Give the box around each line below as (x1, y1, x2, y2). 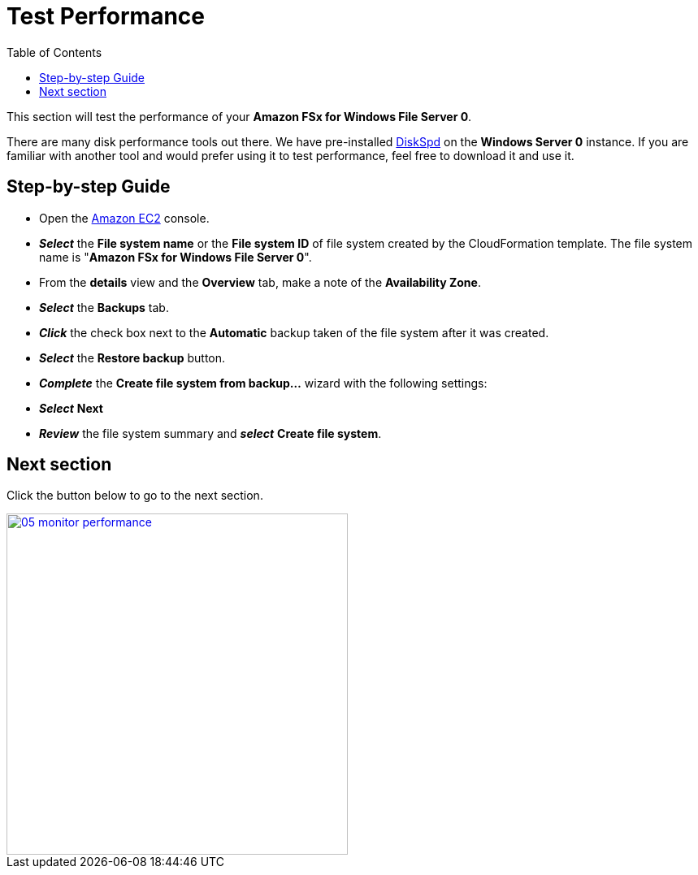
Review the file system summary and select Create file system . (39, 426, 382, 440)
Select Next (39, 401, 103, 415)
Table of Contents (7, 45, 102, 59)
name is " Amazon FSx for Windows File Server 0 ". (39, 249, 312, 264)
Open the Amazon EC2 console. (39, 210, 210, 225)
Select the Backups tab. (39, 300, 169, 314)
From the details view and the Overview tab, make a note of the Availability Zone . (39, 275, 481, 289)
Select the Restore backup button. (39, 350, 226, 365)
